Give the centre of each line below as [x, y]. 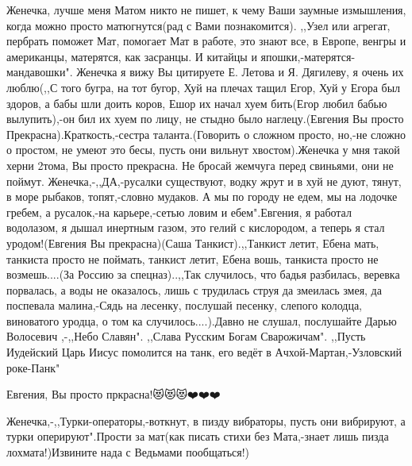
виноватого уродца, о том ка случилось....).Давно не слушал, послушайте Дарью [202, 320]
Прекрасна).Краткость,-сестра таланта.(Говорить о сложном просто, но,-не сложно [206, 134]
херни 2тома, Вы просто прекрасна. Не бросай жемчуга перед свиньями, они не [200, 165]
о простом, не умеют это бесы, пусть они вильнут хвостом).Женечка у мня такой [203, 150]
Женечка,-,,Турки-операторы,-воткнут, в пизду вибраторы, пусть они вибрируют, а [206, 420]
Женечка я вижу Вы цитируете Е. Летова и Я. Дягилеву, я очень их [240, 72]
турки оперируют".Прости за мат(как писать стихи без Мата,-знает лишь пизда [198, 436]
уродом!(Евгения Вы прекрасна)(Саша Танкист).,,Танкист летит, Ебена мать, [193, 243]
